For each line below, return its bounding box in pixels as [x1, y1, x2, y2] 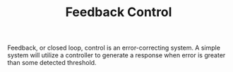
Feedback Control [65, 4, 172, 20]
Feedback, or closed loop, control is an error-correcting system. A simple [7, 43, 221, 52]
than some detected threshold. [7, 59, 97, 67]
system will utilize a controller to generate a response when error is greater [7, 51, 226, 59]
